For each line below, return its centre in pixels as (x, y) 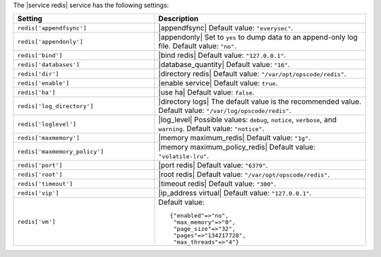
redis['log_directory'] (55, 106)
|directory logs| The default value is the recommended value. (260, 102)
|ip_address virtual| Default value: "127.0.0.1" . (235, 193)
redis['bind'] (40, 55)
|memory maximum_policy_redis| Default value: (237, 147)
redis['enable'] (43, 83)
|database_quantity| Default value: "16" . (224, 65)
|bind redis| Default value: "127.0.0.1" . (222, 55)
